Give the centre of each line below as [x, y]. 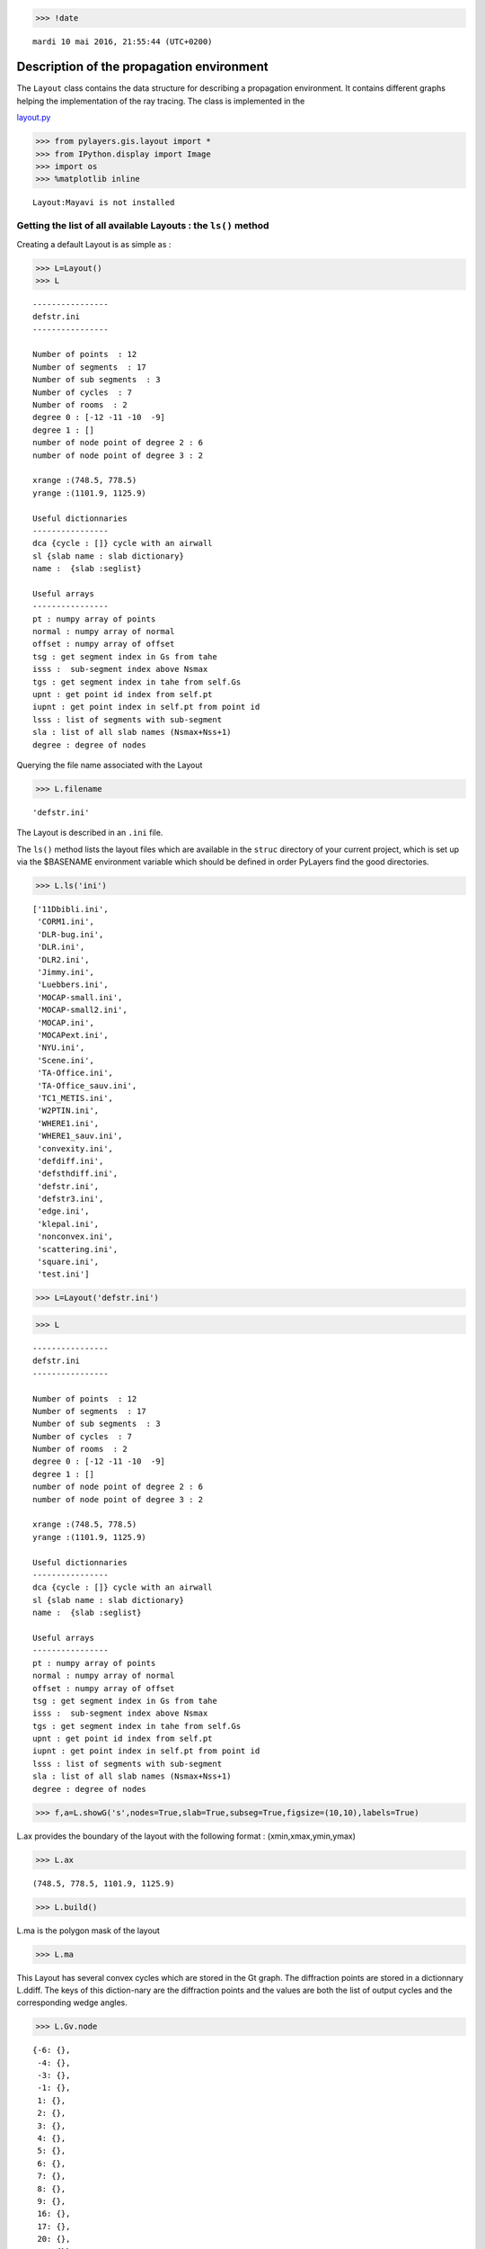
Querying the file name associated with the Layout [110, 765]
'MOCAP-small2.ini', [82, 1010]
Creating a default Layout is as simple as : [94, 244]
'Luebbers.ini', [73, 985]
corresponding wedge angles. [72, 2003]
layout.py [34, 118]
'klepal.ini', [68, 1224]
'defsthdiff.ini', [78, 1174]
